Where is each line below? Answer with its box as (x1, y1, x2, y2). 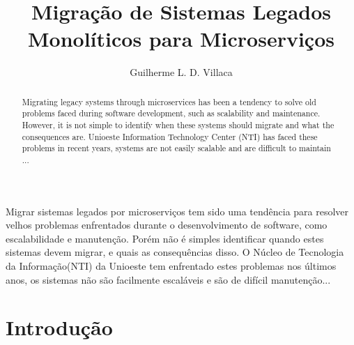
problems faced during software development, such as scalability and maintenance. (22, 107, 321, 119)
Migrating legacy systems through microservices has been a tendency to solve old (22, 95, 316, 107)
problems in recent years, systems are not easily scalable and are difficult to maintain (22, 142, 331, 154)
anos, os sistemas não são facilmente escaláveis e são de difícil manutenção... (6, 272, 331, 286)
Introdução (6, 313, 113, 342)
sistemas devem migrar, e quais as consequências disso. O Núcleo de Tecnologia (6, 245, 344, 259)
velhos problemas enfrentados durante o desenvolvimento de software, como (6, 217, 328, 232)
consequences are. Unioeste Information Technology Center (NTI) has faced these (22, 130, 318, 142)
